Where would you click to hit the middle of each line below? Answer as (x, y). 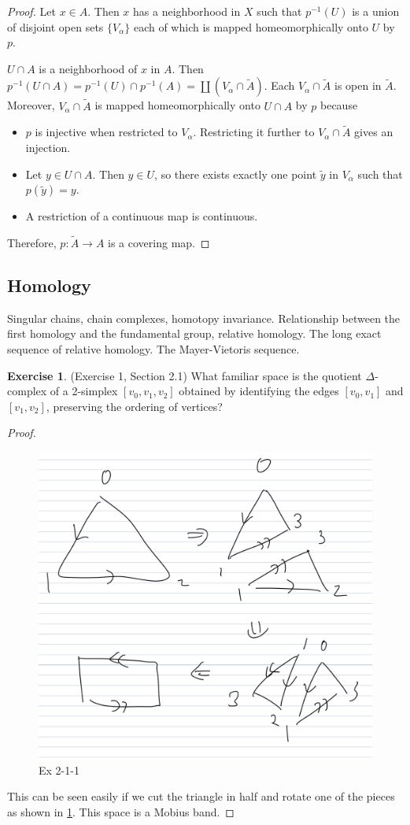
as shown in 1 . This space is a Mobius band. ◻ (121, 811)
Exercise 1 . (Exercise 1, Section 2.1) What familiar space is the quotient (185, 375)
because (339, 105)
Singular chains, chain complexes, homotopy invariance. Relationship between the (204, 318)
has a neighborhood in (187, 11)
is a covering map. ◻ (159, 242)
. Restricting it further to (254, 132)
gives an (374, 132)
